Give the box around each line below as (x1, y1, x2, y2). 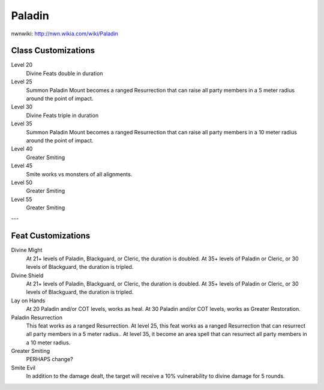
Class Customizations (11, 46, 95, 56)
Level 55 (11, 196, 32, 203)
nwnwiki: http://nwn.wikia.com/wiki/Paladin (11, 30, 118, 37)
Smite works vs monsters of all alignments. (26, 170, 133, 178)
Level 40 (11, 145, 33, 152)
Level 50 (11, 179, 33, 186)
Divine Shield (11, 272, 44, 279)
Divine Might (11, 247, 43, 254)
